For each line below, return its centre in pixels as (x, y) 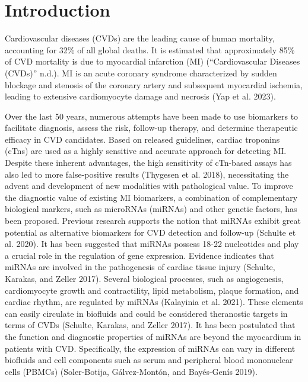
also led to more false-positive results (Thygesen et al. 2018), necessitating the (147, 174)
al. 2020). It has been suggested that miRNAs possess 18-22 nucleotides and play (152, 244)
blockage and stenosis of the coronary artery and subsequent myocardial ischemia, (154, 84)
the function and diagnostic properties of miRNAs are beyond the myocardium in (153, 336)
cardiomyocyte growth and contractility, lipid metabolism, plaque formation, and (152, 290)
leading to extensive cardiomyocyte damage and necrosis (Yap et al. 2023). (140, 96)
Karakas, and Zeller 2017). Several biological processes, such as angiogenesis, (144, 278)
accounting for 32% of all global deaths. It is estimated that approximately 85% (150, 49)
